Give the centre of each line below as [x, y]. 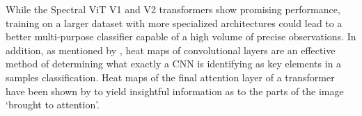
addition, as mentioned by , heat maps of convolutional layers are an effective [171, 50]
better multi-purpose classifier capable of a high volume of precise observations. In [181, 36]
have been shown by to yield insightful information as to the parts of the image [175, 91]
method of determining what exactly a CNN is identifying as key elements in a [174, 64]
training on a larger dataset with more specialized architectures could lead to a [174, 23]
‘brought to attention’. [53, 105]
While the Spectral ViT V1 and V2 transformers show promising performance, [173, 9]
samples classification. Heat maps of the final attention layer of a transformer [170, 77]
